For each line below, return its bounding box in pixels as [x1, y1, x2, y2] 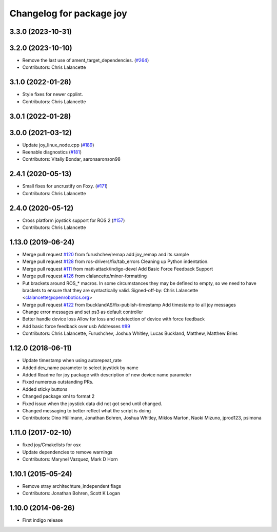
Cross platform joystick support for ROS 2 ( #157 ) [22, 217, 125, 223]
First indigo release [22, 517, 63, 523]
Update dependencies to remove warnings [22, 449, 113, 455]
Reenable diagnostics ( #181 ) [22, 149, 82, 155]
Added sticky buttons [22, 386, 68, 392]
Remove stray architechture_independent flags [22, 483, 122, 489]
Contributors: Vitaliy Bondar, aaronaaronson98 [22, 156, 121, 162]
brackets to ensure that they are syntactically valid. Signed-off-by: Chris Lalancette [22, 287, 199, 293]
